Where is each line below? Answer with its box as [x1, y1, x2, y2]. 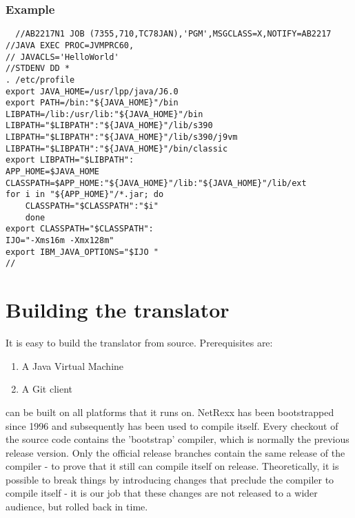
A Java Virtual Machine [21, 358, 124, 373]
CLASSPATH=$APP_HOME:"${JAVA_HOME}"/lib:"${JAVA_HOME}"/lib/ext [6, 178, 307, 188]
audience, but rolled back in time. [6, 499, 148, 514]
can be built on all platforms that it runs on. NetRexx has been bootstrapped [6, 404, 334, 419]
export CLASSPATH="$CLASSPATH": [6, 224, 154, 234]
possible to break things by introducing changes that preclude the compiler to [6, 472, 334, 486]
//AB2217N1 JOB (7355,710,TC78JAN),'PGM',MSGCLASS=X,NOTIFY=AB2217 [15, 29, 332, 39]
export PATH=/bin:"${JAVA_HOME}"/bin [6, 98, 179, 108]
